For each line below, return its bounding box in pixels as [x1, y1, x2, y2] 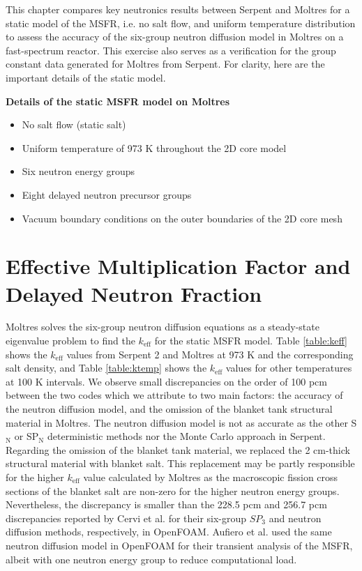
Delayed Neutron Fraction [6, 279, 262, 307]
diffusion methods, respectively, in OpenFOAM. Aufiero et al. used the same [6, 524, 332, 539]
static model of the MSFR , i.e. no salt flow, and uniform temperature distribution [6, 15, 356, 30]
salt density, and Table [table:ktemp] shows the [6, 360, 207, 375]
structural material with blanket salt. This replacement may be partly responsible [6, 456, 355, 471]
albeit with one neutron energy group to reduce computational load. [6, 551, 297, 566]
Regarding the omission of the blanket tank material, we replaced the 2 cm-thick [6, 442, 350, 457]
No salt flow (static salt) [22, 117, 126, 132]
